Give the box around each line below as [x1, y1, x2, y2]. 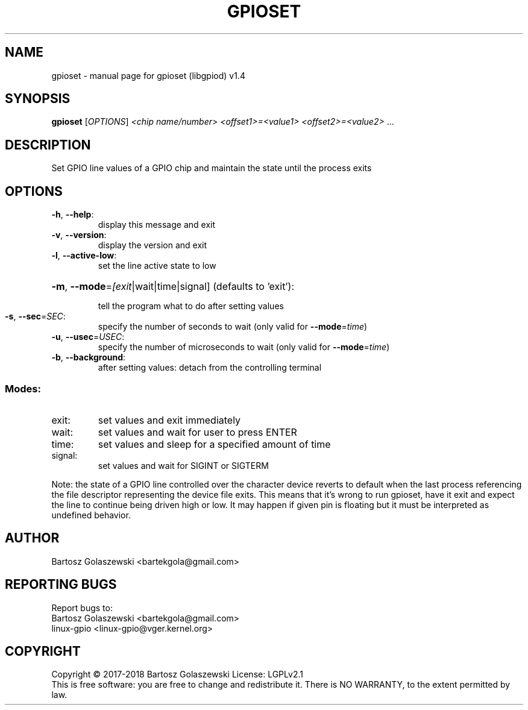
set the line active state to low [98, 260, 216, 271]
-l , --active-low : [51, 250, 117, 261]
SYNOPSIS [5, 91, 71, 107]
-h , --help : [51, 209, 94, 220]
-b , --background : [51, 352, 126, 363]
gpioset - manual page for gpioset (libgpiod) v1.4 [51, 70, 245, 81]
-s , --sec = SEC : [5, 311, 66, 322]
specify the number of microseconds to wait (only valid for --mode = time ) [98, 342, 390, 353]
